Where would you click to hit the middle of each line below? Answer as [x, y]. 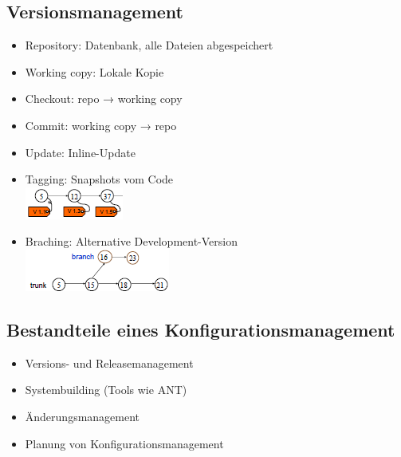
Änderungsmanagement [83, 416]
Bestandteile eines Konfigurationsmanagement [201, 329]
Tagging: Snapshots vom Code [99, 179]
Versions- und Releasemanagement [109, 362]
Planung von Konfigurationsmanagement [124, 443]
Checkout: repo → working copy [104, 98]
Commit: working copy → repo [101, 125]
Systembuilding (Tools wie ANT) [106, 390]
